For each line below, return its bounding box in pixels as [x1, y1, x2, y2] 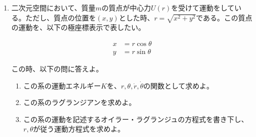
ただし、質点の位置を [25, 12, 96, 22]
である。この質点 [196, 12, 252, 22]
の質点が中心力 [101, 2, 151, 12]
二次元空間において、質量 [11, 2, 96, 12]
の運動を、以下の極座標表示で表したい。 [11, 22, 145, 32]
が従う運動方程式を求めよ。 [33, 123, 125, 134]
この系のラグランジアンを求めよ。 [23, 97, 136, 107]
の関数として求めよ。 [143, 80, 214, 90]
